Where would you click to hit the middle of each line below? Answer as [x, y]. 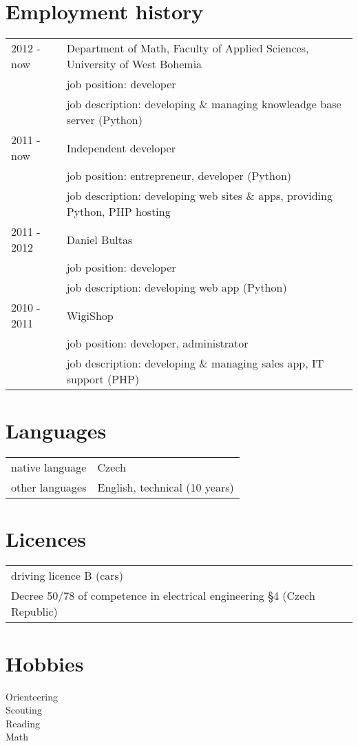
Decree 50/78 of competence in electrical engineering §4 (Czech [163, 596]
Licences [46, 539]
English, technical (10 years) [166, 487]
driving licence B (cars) [67, 576]
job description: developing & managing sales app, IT [195, 363]
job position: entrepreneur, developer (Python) [179, 176]
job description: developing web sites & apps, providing [199, 196]
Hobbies [45, 663]
